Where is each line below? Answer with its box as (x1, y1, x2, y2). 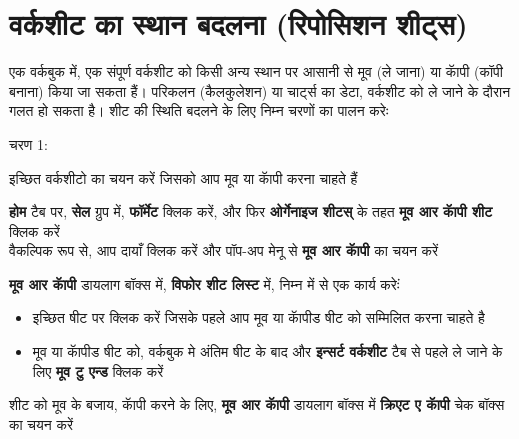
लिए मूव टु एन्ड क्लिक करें (32, 360, 164, 381)
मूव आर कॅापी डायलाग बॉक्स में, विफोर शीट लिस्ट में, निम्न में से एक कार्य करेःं (9, 273, 400, 294)
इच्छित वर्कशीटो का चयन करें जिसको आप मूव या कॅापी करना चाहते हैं (9, 167, 358, 188)
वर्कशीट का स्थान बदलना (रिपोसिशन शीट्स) (9, 3, 468, 44)
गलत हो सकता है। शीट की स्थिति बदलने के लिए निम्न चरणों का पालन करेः (9, 100, 389, 121)
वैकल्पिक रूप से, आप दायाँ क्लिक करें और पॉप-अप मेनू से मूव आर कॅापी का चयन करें (9, 240, 439, 261)
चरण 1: (9, 133, 48, 154)
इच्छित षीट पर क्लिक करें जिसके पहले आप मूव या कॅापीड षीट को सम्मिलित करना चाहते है (32, 307, 485, 328)
